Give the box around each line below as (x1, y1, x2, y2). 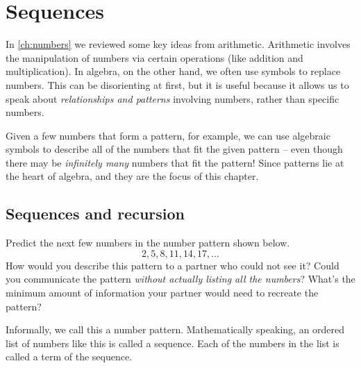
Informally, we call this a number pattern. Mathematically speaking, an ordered (6, 322, 345, 337)
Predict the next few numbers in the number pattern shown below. (6, 235, 290, 250)
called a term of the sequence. (6, 349, 133, 364)
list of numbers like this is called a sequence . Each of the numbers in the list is (6, 335, 339, 350)
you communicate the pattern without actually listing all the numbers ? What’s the (6, 271, 355, 286)
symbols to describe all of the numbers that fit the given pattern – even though (6, 142, 343, 156)
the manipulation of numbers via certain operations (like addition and (6, 50, 303, 65)
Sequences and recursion (6, 203, 185, 224)
